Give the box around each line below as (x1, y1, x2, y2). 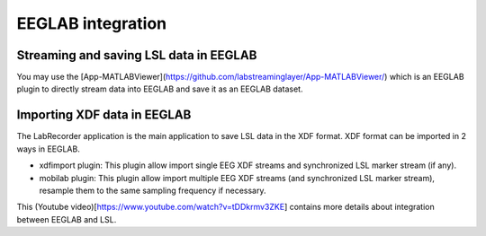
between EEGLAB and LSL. (16, 214, 117, 224)
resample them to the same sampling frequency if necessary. (39, 185, 266, 196)
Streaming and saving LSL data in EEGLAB (16, 48, 257, 63)
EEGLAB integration (16, 13, 167, 33)
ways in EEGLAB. (16, 144, 80, 154)
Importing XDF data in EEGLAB (16, 108, 192, 123)
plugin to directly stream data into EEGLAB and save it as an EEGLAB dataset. (16, 83, 303, 94)
